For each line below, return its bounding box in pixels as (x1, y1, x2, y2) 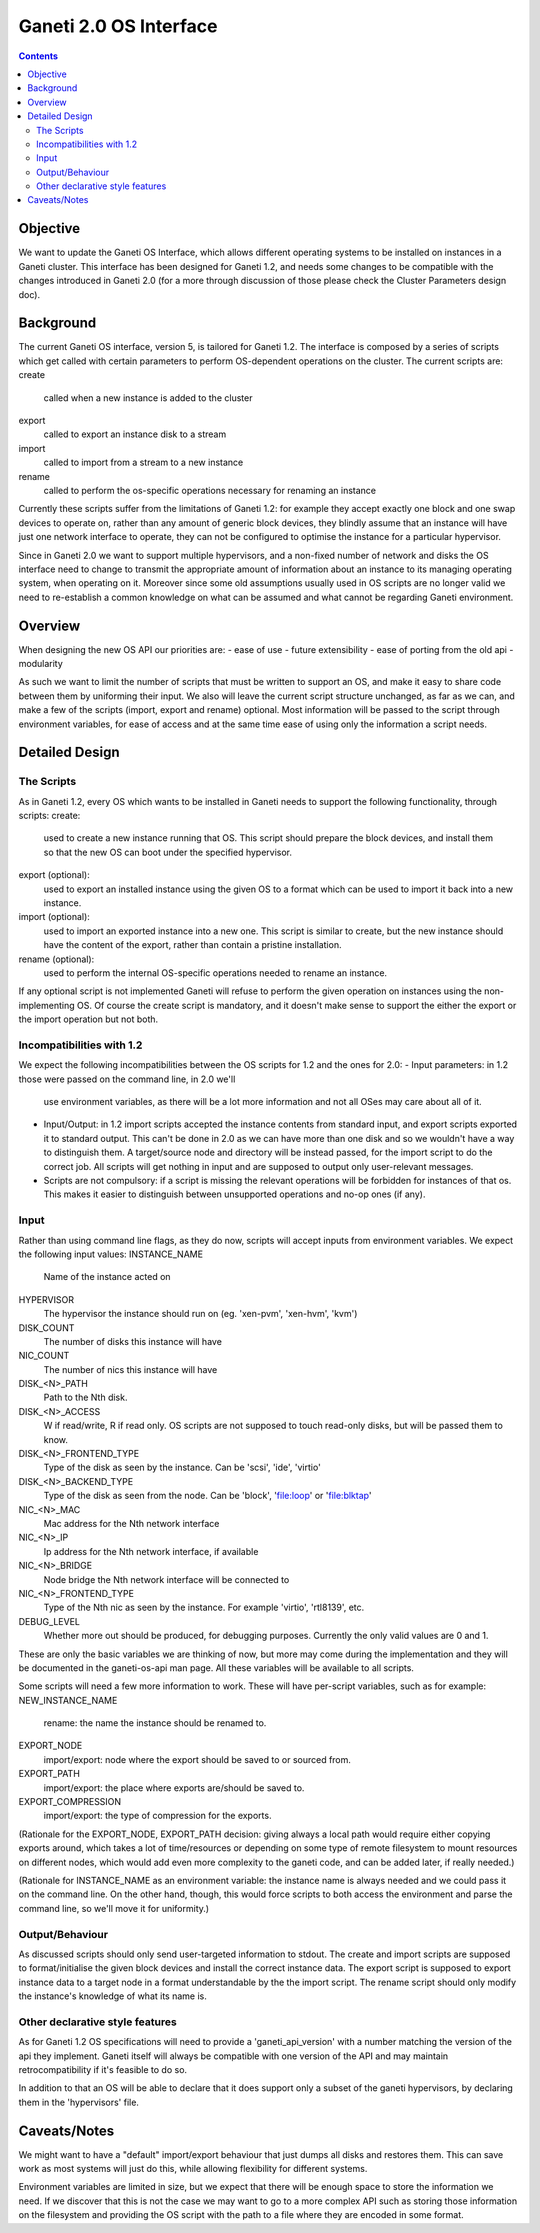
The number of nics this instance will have (43, 1363, 218, 1375)
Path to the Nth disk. (43, 1391, 128, 1404)
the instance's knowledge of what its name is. (18, 1990, 207, 2002)
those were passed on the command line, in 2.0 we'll (18, 1073, 236, 1085)
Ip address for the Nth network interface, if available (43, 1545, 259, 1557)
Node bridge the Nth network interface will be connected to (43, 1573, 290, 1585)
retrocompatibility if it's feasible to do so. (18, 2064, 188, 2075)
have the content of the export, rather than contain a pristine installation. (43, 939, 342, 951)
